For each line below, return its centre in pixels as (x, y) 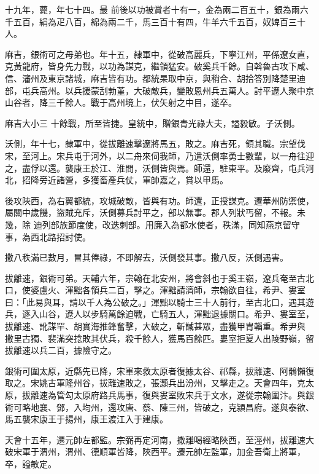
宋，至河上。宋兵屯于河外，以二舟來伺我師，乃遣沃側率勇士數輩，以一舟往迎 (159, 155)
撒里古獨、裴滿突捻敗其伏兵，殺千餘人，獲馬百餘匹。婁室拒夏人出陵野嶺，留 (159, 338)
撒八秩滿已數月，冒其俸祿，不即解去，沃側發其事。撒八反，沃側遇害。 (147, 257)
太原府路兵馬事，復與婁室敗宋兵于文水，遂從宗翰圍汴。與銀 (194, 395)
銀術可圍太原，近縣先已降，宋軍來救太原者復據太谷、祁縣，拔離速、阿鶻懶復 (159, 370)
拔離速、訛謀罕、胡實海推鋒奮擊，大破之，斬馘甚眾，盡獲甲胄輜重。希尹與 (155, 326)
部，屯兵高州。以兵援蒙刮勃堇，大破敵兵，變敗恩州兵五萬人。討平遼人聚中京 (159, 90)
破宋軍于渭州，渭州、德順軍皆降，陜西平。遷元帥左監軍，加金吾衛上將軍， (155, 452)
